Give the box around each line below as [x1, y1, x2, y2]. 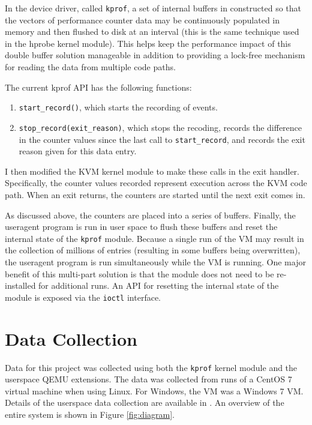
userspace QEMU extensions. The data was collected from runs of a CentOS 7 [5, 373, 292, 385]
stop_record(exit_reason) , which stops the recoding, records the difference [19, 121, 302, 133]
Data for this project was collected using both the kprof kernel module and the [5, 361, 298, 373]
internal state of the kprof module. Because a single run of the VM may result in [5, 232, 304, 244]
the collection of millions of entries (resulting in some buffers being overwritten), [5, 244, 301, 256]
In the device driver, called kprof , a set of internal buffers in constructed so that [5, 2, 302, 14]
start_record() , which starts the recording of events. [19, 101, 218, 113]
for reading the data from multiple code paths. [5, 61, 176, 73]
